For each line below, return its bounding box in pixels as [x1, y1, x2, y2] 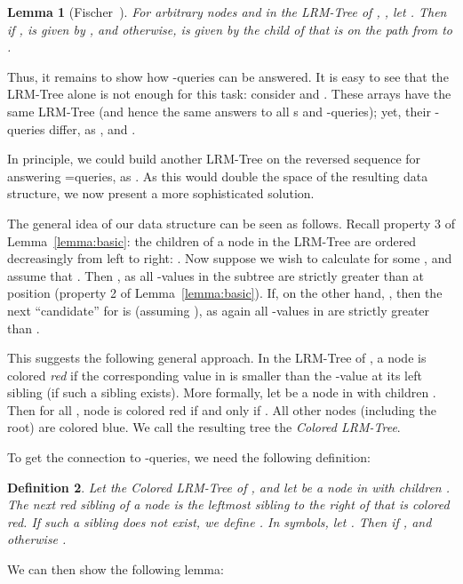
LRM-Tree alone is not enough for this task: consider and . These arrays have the [7, 84, 451, 103]
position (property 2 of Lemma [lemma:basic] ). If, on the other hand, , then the [7, 284, 443, 302]
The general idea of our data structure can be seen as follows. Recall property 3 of [7, 213, 455, 232]
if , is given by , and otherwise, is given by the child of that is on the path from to [7, 20, 452, 38]
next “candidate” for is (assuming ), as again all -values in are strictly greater [7, 300, 430, 319]
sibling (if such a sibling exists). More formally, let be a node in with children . [7, 383, 436, 402]
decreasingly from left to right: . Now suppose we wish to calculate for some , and [7, 249, 452, 268]
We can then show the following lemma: [7, 560, 224, 579]
